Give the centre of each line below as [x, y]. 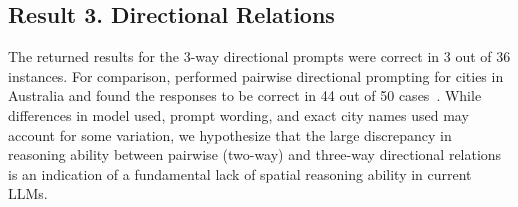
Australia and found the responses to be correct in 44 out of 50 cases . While [245, 95]
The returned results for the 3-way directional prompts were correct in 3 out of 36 [259, 56]
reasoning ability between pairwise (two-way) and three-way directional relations [255, 154]
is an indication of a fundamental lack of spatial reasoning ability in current [240, 173]
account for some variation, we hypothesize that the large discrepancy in [230, 134]
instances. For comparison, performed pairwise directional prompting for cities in [256, 75]
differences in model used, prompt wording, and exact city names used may [238, 114]
